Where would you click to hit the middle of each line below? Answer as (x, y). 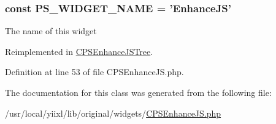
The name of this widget (51, 31)
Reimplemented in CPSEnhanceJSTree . (79, 51)
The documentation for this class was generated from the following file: (138, 92)
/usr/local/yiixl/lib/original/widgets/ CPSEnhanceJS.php (113, 113)
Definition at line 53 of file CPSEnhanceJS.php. (94, 72)
